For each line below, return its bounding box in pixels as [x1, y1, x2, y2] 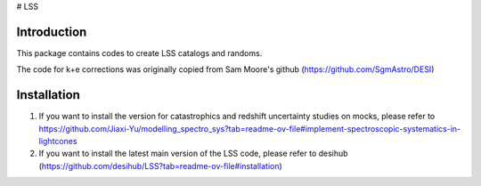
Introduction [16, 24, 87, 39]
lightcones [38, 135, 77, 146]
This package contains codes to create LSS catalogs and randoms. [16, 47, 263, 58]
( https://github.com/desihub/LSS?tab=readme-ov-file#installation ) [38, 160, 282, 171]
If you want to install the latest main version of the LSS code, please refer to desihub [38, 148, 348, 159]
